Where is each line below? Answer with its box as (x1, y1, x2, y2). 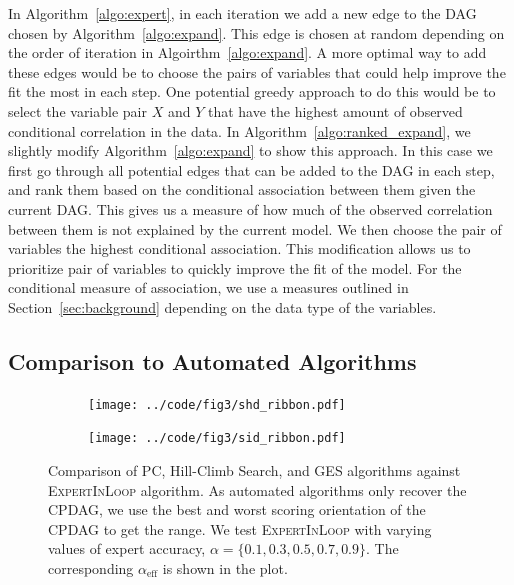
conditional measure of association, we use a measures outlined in (8, 277, 409, 298)
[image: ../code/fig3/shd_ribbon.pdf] (88, 397, 346, 412)
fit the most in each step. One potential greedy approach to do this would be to (8, 81, 496, 102)
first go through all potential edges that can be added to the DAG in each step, (8, 159, 495, 180)
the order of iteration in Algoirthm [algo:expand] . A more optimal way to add (8, 42, 487, 63)
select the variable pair (8, 100, 147, 121)
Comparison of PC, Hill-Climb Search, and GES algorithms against (48, 460, 461, 481)
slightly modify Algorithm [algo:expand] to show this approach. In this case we (8, 140, 493, 161)
